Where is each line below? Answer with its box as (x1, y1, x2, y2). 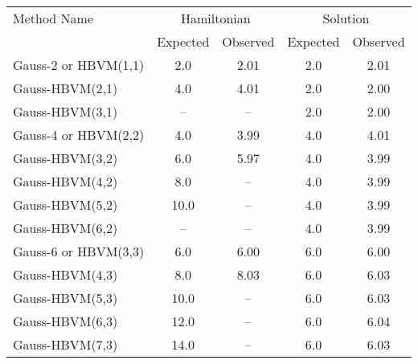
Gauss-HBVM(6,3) (13, 312, 118, 330)
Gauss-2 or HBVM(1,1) (13, 55, 145, 74)
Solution (322, 9, 370, 27)
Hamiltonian (180, 9, 251, 27)
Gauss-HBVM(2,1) (13, 79, 118, 97)
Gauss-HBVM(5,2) (13, 195, 118, 214)
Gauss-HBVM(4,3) (13, 265, 118, 284)
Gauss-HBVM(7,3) (13, 335, 118, 354)
